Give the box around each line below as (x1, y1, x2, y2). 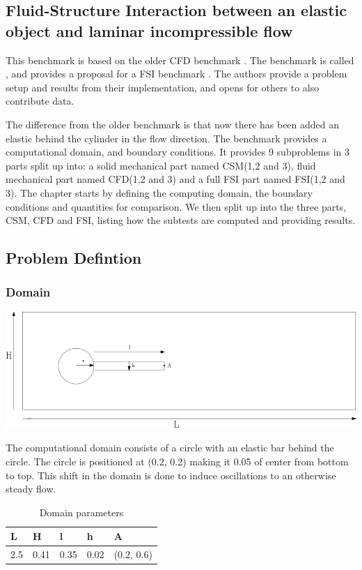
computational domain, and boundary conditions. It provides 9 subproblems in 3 (6, 144, 350, 159)
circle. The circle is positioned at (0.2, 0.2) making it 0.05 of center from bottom (6, 454, 349, 468)
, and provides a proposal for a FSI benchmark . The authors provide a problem (6, 66, 347, 81)
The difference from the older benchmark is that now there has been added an (6, 117, 340, 131)
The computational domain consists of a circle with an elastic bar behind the (6, 440, 334, 455)
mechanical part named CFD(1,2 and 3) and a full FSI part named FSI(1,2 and (6, 172, 345, 186)
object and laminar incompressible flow (6, 20, 293, 41)
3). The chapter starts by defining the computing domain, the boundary (6, 185, 313, 200)
